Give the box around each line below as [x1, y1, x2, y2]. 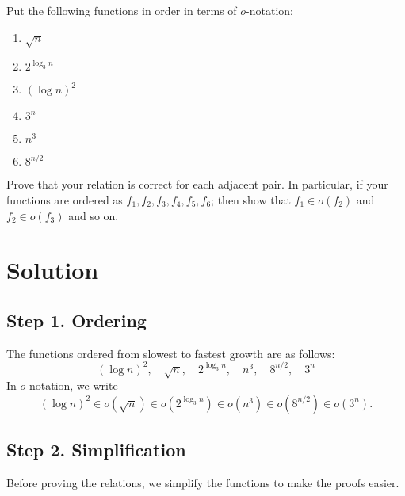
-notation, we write [25, 377, 118, 394]
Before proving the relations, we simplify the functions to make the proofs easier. [6, 475, 399, 490]
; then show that [211, 191, 291, 208]
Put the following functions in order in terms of [6, 2, 237, 18]
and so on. [68, 207, 119, 223]
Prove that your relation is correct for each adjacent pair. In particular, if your [6, 176, 388, 193]
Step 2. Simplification [6, 437, 186, 462]
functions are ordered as [6, 191, 123, 208]
